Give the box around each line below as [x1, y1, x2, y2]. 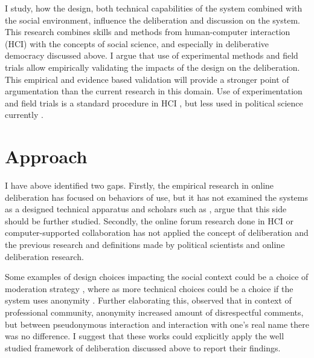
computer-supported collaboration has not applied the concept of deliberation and [5, 226, 309, 239]
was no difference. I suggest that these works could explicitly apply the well [5, 330, 284, 342]
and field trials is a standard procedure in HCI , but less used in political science [5, 96, 303, 109]
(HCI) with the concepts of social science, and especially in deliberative [5, 37, 269, 50]
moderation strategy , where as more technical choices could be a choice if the [5, 282, 293, 295]
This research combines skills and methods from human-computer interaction [5, 25, 290, 38]
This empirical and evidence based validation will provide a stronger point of [5, 73, 289, 85]
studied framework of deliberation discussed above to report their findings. [5, 341, 281, 354]
